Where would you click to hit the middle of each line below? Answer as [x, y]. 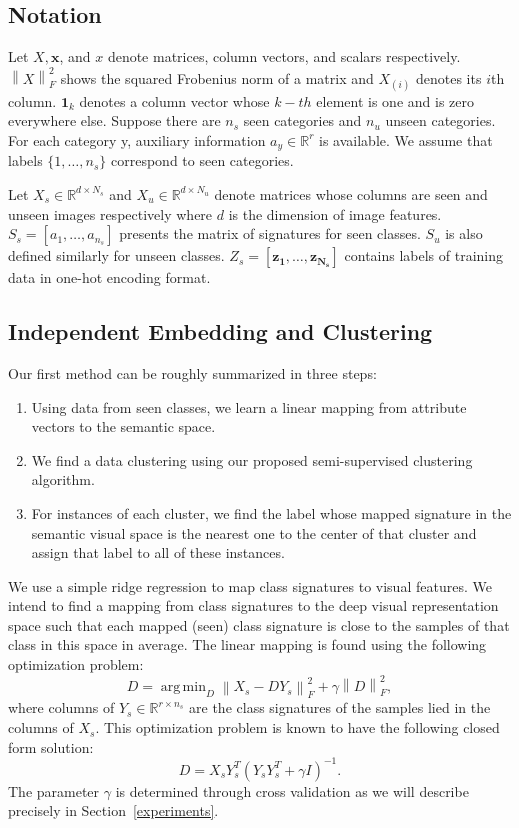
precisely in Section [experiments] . [113, 810]
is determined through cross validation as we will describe [292, 790]
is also [464, 233]
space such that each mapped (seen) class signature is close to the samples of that [259, 624]
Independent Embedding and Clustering [220, 331]
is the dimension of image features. [335, 213]
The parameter [54, 790]
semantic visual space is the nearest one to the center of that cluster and [254, 532]
